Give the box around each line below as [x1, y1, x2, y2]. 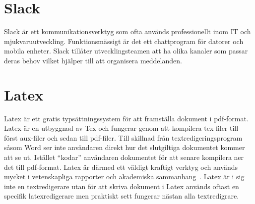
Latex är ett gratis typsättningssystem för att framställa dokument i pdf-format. [4, 113, 249, 123]
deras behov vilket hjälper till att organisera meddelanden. [4, 55, 182, 65]
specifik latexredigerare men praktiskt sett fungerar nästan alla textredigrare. [4, 191, 239, 201]
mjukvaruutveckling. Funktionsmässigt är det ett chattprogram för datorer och [4, 36, 244, 46]
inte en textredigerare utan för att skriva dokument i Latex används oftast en [4, 181, 239, 191]
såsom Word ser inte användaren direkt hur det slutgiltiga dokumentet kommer [4, 142, 245, 153]
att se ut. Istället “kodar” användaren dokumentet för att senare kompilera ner [4, 152, 244, 162]
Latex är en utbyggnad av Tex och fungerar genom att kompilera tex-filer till [4, 123, 239, 133]
